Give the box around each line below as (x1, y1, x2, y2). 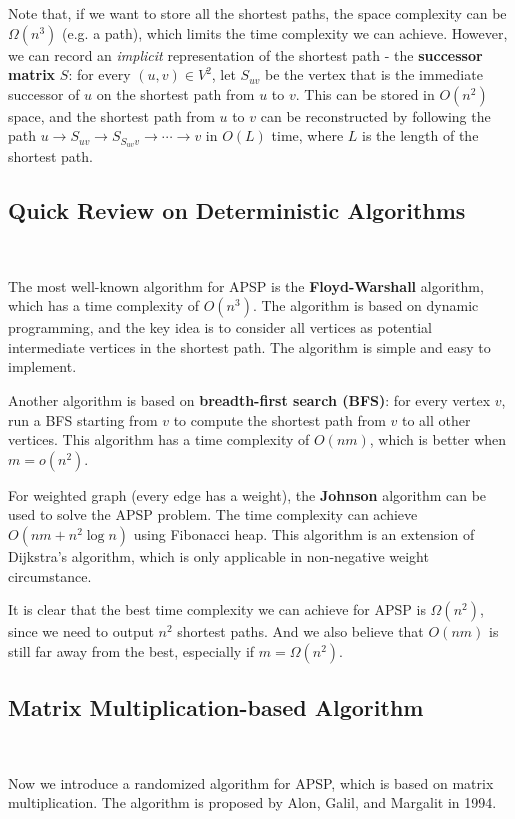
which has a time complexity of (8, 295, 200, 316)
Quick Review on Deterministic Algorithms (8, 195, 466, 226)
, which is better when (369, 429, 507, 450)
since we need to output (8, 621, 154, 642)
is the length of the (362, 125, 479, 146)
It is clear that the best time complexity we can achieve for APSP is (8, 599, 426, 620)
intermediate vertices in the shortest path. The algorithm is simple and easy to (8, 336, 491, 357)
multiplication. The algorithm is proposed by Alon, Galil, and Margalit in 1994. (8, 792, 497, 813)
